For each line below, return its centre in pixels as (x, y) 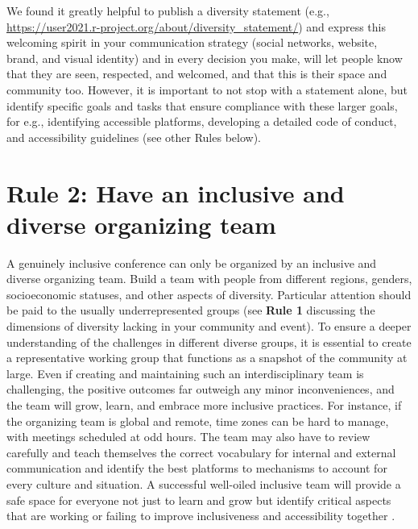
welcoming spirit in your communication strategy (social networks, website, (192, 42)
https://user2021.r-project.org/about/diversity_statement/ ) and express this (196, 26)
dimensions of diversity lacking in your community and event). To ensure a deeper (209, 326)
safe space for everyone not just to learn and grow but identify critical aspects (199, 500)
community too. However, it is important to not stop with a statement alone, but (207, 89)
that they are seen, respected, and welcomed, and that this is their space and (197, 74)
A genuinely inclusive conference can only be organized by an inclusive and (192, 262)
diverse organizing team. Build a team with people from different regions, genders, (209, 279)
